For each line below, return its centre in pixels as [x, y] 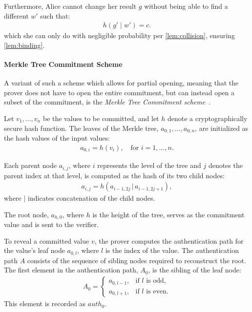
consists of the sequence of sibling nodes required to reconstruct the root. [136, 260]
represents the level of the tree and [149, 165]
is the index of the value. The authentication [172, 250]
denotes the [225, 165]
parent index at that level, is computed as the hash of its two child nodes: [114, 175]
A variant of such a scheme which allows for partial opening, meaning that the [121, 83]
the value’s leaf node [34, 250]
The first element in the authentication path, [71, 270]
